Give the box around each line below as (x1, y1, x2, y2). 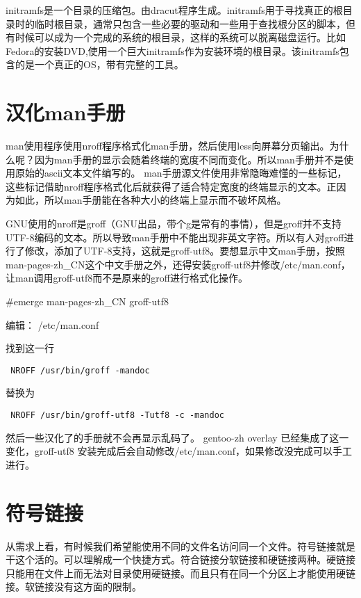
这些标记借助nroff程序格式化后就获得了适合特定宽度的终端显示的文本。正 (6, 179, 337, 193)
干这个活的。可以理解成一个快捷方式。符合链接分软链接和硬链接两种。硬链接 (6, 552, 355, 567)
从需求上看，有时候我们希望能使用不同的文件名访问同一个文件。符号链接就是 (6, 538, 355, 553)
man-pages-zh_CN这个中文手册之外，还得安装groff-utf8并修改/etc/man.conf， (6, 257, 351, 271)
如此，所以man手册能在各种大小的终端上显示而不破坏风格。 (15, 193, 287, 207)
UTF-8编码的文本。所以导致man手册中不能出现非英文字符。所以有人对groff (6, 229, 344, 244)
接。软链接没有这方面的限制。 (6, 579, 142, 594)
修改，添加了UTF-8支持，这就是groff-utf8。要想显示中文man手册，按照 (24, 243, 345, 258)
